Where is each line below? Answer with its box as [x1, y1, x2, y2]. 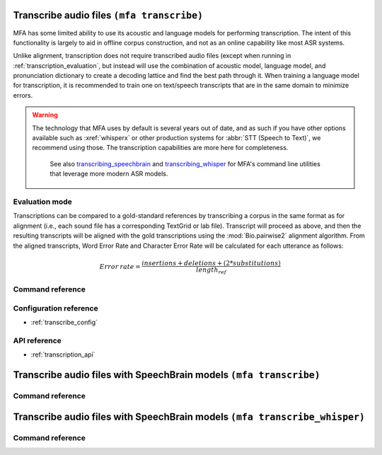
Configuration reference [13, 303, 98, 313]
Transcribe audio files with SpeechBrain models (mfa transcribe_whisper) [13, 410, 366, 422]
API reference [13, 335, 62, 345]
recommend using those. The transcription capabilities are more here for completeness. [32, 144, 289, 152]
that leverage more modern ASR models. [50, 170, 168, 178]
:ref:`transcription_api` [30, 350, 95, 359]
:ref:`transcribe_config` [30, 318, 98, 327]
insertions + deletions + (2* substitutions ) [141, 259, 281, 267]
